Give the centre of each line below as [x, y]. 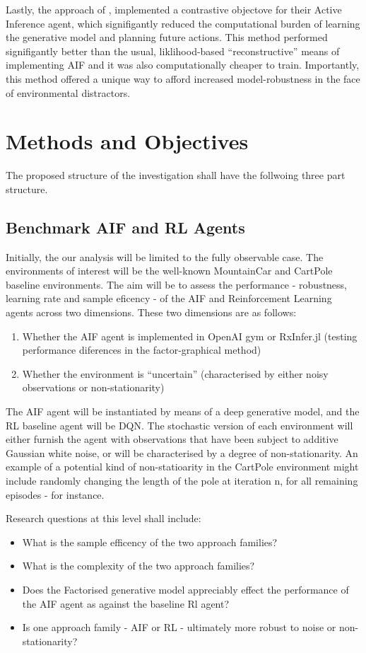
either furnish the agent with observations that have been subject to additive [172, 439]
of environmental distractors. [68, 92]
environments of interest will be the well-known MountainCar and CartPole [169, 271]
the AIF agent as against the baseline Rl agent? [126, 603]
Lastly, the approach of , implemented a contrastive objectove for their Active [174, 9]
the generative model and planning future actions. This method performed [167, 37]
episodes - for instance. [55, 494]
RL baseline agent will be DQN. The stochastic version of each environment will [179, 425]
